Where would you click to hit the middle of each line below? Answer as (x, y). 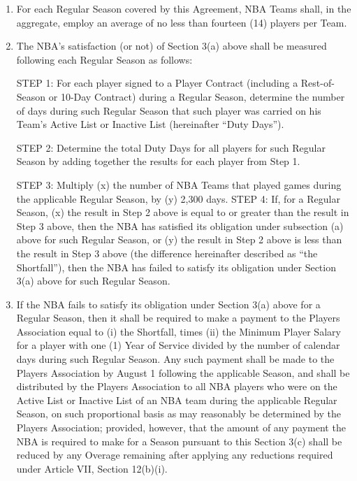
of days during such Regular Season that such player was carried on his (169, 110)
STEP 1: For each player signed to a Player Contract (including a (157, 83)
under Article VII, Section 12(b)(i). (92, 468)
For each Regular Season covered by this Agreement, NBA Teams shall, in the (184, 8)
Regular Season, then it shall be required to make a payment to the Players (178, 318)
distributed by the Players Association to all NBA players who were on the (177, 386)
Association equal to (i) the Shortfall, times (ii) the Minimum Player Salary (178, 331)
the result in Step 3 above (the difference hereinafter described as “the (167, 253)
